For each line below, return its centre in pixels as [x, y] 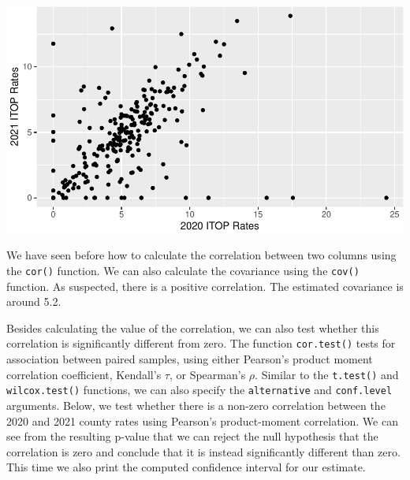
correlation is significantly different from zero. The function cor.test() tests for [201, 343]
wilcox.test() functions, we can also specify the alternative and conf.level [199, 390]
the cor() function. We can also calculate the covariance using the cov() [183, 270]
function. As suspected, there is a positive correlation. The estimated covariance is [205, 286]
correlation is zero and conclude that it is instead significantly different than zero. [203, 451]
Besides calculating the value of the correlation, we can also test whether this [193, 327]
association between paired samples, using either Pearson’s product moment [190, 359]
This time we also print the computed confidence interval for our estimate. [186, 467]
